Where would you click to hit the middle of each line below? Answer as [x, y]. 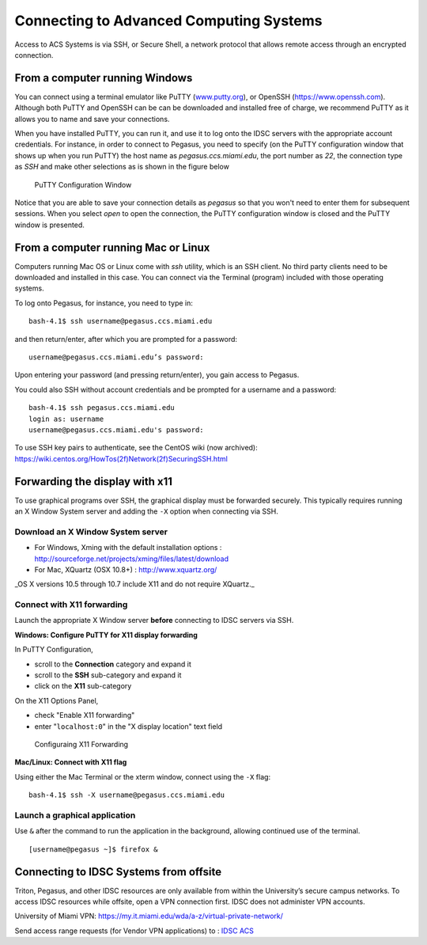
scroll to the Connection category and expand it [113, 664]
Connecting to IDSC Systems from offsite [118, 872]
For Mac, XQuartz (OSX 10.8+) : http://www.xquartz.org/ [126, 569]
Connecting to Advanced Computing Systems [169, 21]
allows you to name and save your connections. [92, 119]
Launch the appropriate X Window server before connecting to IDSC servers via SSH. [154, 621]
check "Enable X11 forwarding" [85, 715]
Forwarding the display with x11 [94, 482]
